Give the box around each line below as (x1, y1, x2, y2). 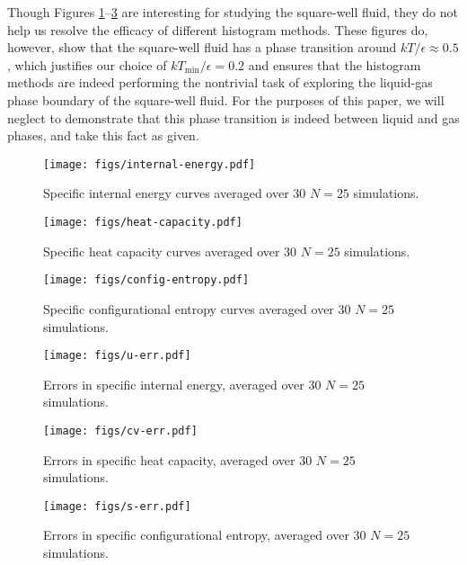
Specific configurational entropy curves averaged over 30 (43, 299, 351, 318)
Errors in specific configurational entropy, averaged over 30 (43, 525, 366, 544)
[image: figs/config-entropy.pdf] (43, 274, 250, 287)
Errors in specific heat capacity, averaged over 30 (43, 450, 313, 469)
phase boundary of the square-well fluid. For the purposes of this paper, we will (7, 90, 445, 109)
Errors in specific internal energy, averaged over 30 (43, 374, 322, 393)
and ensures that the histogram (248, 55, 421, 74)
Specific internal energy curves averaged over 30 (43, 184, 306, 202)
